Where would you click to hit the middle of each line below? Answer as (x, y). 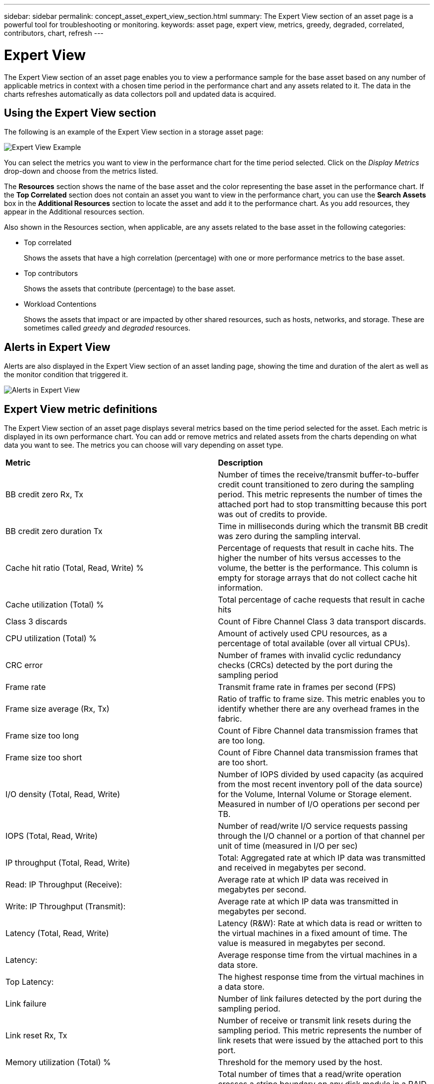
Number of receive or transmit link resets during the (315, 1021)
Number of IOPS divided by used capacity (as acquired (321, 775)
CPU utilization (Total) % (51, 639)
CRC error (24, 665)
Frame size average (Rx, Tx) (57, 709)
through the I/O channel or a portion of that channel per (322, 836)
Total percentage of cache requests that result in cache (322, 600)
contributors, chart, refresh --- (54, 33)
